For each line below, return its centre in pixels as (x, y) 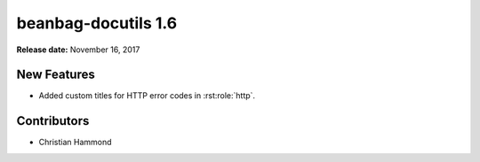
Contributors (53, 121)
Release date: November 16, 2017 (78, 50)
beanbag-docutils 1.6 (97, 23)
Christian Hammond (75, 143)
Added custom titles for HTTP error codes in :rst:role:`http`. (147, 96)
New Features (56, 75)
